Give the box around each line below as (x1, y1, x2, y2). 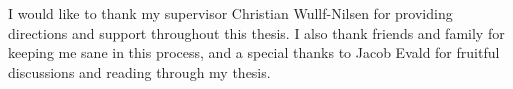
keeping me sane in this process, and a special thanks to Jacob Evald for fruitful (8, 42, 500, 63)
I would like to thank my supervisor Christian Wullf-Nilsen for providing (8, 3, 453, 23)
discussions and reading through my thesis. (8, 61, 271, 82)
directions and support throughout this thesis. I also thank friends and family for (8, 22, 505, 43)
